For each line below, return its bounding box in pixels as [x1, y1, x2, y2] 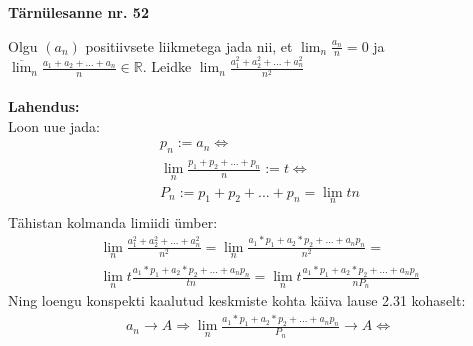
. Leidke [142, 56, 192, 77]
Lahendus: [8, 96, 80, 117]
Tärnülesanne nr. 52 [8, 2, 149, 22]
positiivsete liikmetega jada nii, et [85, 35, 293, 56]
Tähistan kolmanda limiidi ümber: [8, 211, 218, 232]
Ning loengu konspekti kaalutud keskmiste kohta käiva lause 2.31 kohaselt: [8, 290, 466, 311]
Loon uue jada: [8, 115, 100, 136]
